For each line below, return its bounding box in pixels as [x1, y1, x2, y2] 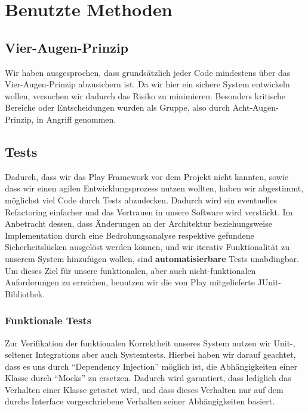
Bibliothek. [5, 287, 45, 300]
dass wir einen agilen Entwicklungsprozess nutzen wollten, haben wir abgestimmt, [5, 182, 304, 194]
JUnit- [257, 276, 282, 288]
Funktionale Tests [5, 313, 92, 328]
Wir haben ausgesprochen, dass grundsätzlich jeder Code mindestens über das [5, 66, 291, 78]
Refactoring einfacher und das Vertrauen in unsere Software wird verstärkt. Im [5, 205, 293, 218]
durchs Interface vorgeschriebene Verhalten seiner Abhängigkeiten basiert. [5, 395, 275, 407]
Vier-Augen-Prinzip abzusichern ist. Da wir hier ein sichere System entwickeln [5, 78, 290, 90]
